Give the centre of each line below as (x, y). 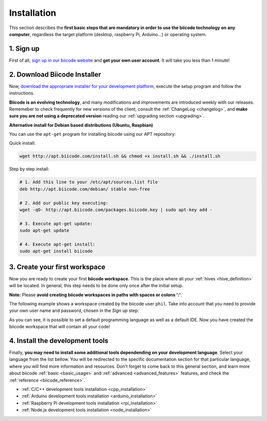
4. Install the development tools (59, 341)
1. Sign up (24, 49)
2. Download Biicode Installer (55, 74)
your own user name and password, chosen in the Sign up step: (74, 310)
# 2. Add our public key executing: (64, 203)
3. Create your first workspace (57, 267)
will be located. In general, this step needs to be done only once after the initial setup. (96, 286)
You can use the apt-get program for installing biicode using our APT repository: (92, 134)
